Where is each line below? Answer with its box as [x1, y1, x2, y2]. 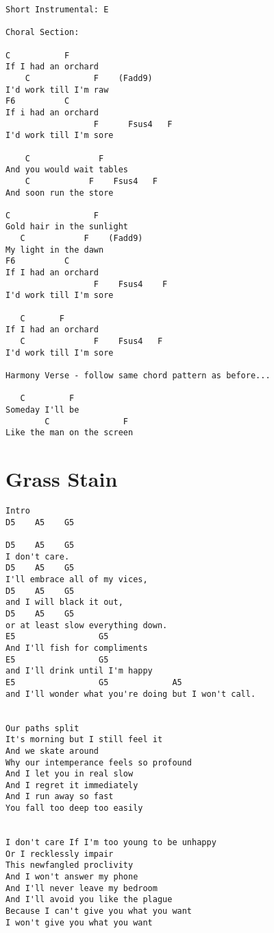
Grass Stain [5, 465, 118, 493]
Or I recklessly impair [5, 849, 114, 859]
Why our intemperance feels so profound [5, 757, 192, 768]
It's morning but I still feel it [5, 735, 163, 745]
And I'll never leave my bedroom [5, 883, 158, 893]
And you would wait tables [5, 165, 128, 175]
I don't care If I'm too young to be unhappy [5, 838, 216, 848]
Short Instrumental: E [5, 5, 109, 14]
